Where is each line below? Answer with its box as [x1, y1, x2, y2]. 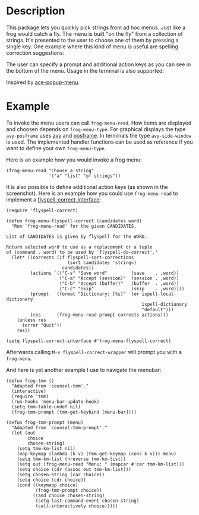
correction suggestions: [6, 49, 65, 56]
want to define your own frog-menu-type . [6, 144, 106, 151]
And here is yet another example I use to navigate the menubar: [6, 366, 162, 373]
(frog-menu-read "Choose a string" [6, 167, 94, 173]
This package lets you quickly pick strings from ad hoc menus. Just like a [6, 24, 186, 31]
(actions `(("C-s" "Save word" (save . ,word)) [30, 270, 179, 276]
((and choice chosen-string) [32, 492, 105, 498]
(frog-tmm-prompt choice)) [35, 487, 102, 493]
